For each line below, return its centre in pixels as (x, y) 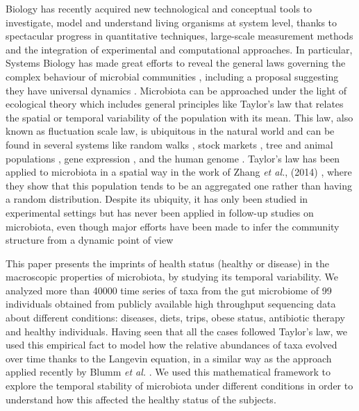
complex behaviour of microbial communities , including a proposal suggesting (172, 76)
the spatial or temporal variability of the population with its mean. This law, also (179, 117)
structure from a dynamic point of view (90, 240)
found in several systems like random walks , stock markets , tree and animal (169, 144)
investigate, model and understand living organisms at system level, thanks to (172, 22)
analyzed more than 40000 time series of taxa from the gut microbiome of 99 (169, 290)
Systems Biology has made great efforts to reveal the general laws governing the (176, 63)
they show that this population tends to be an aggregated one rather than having (179, 185)
